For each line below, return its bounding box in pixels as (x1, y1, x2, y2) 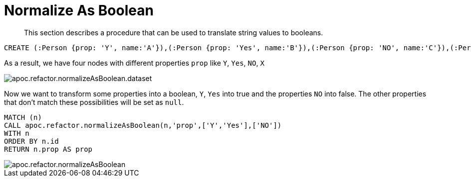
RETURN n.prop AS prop (4, 145, 93, 153)
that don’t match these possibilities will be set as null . (4, 97, 184, 106)
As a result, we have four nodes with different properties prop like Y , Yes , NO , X (4, 58, 264, 67)
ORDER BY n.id (4, 137, 59, 145)
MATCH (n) (4, 113, 42, 121)
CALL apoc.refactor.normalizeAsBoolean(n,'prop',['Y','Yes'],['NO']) (4, 121, 282, 129)
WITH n (4, 129, 29, 137)
